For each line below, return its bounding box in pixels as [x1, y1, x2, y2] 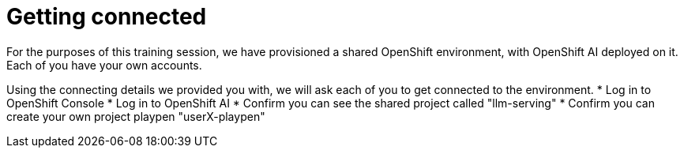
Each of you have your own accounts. [6, 58, 202, 72]
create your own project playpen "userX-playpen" [6, 109, 265, 123]
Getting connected [6, 3, 207, 30]
